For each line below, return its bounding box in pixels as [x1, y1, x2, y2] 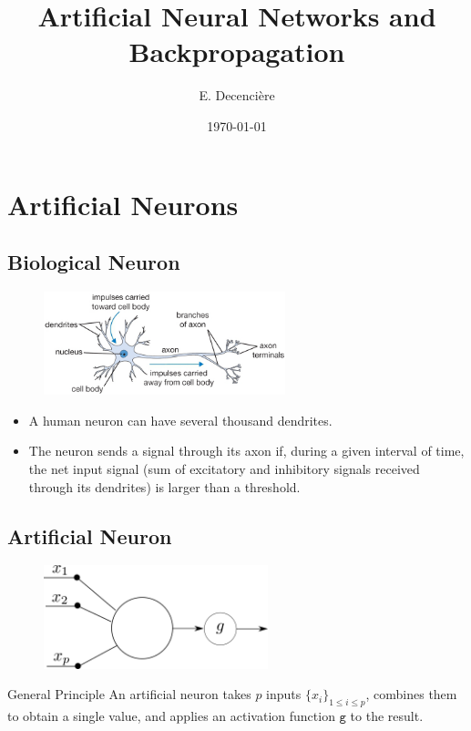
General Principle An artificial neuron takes [7, 685, 251, 704]
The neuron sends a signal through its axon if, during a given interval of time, [28, 441, 465, 460]
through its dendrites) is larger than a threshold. [28, 477, 301, 496]
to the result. [350, 706, 424, 726]
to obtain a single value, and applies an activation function [7, 706, 335, 726]
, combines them [365, 685, 457, 704]
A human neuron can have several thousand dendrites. [28, 410, 333, 429]
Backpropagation [128, 33, 345, 70]
